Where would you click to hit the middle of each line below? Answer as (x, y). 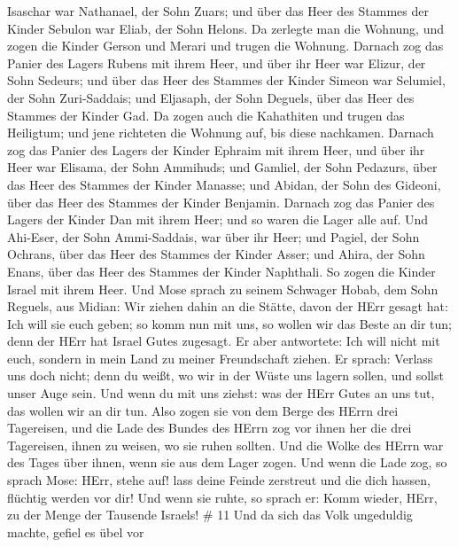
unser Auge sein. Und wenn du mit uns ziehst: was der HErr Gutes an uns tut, (221, 393)
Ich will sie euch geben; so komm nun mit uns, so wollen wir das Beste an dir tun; (229, 323)
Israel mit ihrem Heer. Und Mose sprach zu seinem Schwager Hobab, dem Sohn (223, 289)
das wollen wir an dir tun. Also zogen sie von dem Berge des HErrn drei (203, 410)
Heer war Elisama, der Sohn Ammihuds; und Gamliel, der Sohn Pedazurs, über (222, 167)
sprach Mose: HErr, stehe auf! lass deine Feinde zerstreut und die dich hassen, (219, 480)
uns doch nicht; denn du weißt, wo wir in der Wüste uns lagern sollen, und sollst (225, 375)
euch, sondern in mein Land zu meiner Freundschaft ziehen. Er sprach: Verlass (220, 358)
